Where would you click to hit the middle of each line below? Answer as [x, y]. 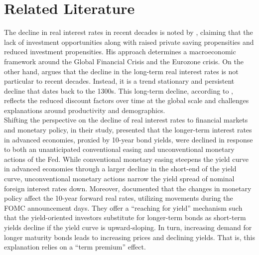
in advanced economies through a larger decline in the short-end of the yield [120, 169]
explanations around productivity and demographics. [85, 110]
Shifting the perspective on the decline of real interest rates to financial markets [126, 120]
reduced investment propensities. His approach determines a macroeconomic [120, 52]
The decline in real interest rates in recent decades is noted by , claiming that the [129, 32]
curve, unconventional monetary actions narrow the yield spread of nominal [119, 179]
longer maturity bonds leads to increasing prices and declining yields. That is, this [129, 237]
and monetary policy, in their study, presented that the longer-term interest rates [128, 130]
